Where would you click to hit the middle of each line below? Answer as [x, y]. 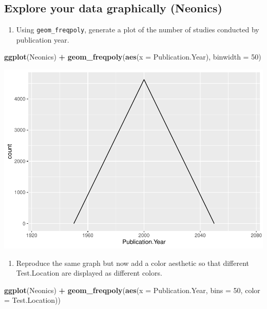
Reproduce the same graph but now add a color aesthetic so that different [133, 263]
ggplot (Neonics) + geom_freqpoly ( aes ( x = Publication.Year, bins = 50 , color [132, 290]
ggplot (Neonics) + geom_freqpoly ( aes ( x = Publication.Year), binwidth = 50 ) [133, 57]
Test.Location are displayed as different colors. [89, 273]
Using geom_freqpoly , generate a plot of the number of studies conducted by [138, 30]
